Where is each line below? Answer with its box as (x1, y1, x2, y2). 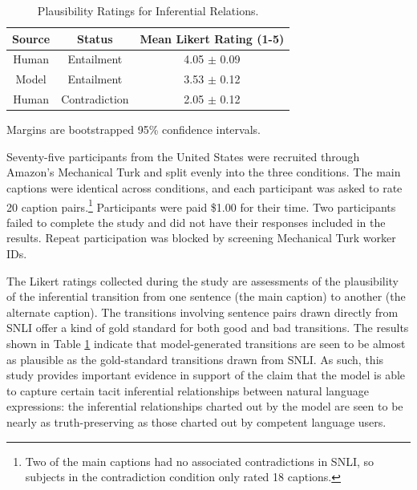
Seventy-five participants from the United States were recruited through (6, 148, 360, 164)
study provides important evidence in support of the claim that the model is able (6, 366, 406, 383)
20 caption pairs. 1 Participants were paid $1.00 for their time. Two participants (6, 196, 396, 215)
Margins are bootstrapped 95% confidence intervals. (6, 121, 261, 138)
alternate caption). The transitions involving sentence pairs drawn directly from (6, 303, 399, 320)
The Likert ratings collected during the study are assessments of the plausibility (6, 272, 399, 289)
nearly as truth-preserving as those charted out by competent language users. (6, 413, 387, 430)
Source (12, 30, 51, 47)
